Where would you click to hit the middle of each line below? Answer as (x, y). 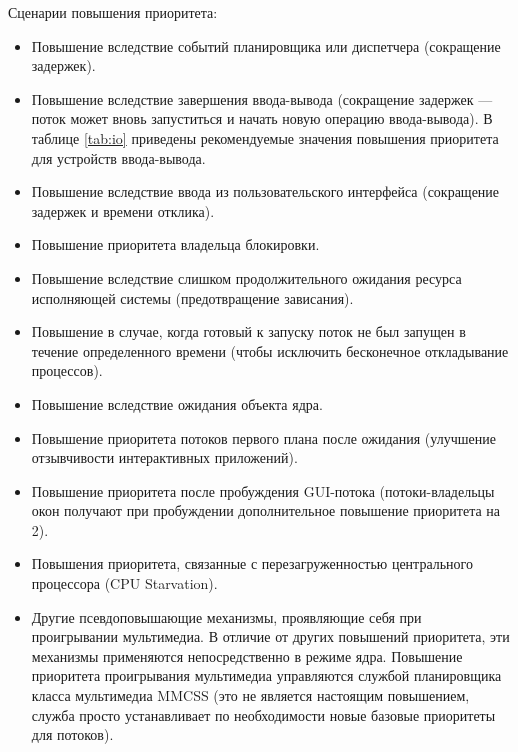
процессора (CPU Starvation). (124, 583)
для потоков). (72, 734)
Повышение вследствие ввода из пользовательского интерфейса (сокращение (265, 191)
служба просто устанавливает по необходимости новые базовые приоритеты (263, 714)
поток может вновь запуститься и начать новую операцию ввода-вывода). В (262, 118)
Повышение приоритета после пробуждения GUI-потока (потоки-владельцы (263, 490)
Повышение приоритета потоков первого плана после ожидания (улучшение (263, 437)
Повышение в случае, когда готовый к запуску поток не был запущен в (248, 331)
